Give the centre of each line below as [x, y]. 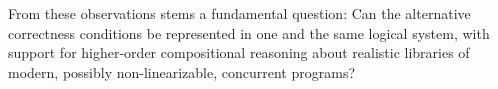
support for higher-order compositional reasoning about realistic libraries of [239, 52]
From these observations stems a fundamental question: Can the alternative [239, 13]
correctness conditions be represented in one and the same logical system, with [249, 32]
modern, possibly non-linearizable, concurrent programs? [182, 71]
